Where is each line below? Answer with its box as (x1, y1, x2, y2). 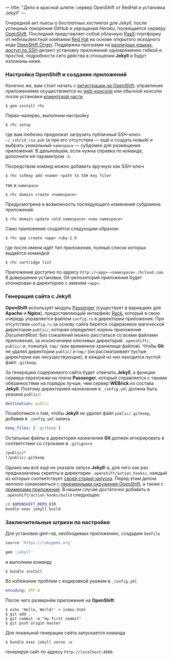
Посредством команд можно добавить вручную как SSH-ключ (5, 163, 145, 169)
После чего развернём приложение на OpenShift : (5, 597, 116, 603)
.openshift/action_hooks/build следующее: (5, 492, 101, 498)
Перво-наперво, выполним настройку (5, 113, 89, 119)
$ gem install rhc (5, 103, 45, 109)
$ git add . (5, 612, 31, 617)
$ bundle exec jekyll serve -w (5, 639, 72, 645)
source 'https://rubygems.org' (5, 540, 72, 546)
